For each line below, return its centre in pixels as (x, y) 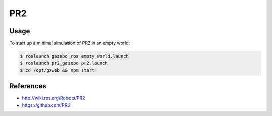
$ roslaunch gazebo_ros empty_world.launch (75, 56)
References (28, 86)
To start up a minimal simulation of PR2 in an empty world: (70, 43)
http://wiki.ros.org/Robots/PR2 (53, 98)
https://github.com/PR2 (46, 105)
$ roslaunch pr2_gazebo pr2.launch (64, 63)
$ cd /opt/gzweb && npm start (57, 70)
